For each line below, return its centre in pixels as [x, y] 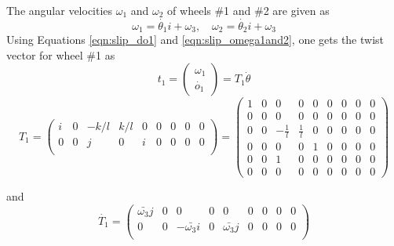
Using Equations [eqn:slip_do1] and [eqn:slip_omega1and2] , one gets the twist [195, 40]
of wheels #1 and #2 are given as [248, 10]
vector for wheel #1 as [61, 54]
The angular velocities [60, 10]
